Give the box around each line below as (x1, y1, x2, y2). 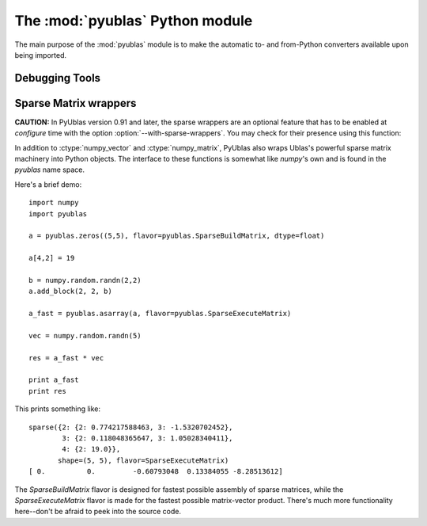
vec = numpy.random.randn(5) (28, 331, 142, 340)
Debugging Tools (14, 71, 101, 85)
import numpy (28, 198, 79, 208)
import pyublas (28, 209, 88, 218)
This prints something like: (14, 404, 101, 414)
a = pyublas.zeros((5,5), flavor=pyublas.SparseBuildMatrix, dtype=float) (28, 231, 325, 241)
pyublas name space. (14, 165, 85, 174)
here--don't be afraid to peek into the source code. (14, 507, 182, 516)
